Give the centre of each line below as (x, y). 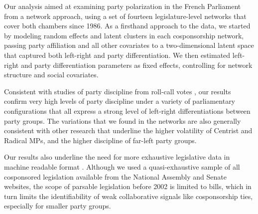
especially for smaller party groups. (58, 206)
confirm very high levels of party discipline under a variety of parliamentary (120, 101)
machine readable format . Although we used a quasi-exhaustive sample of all (122, 166)
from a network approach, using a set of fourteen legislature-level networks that (125, 16)
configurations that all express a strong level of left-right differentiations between (127, 110)
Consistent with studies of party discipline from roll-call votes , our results (118, 91)
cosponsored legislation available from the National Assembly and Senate (115, 176)
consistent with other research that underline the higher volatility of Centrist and (128, 130)
